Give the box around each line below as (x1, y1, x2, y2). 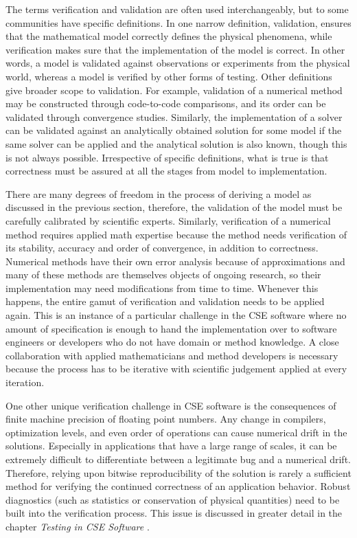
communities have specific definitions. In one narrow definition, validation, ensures (5, 15, 352, 30)
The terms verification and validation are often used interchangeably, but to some (5, 2, 349, 16)
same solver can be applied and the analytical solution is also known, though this (5, 136, 347, 150)
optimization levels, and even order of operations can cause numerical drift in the (5, 425, 347, 439)
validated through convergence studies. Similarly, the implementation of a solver (5, 109, 343, 124)
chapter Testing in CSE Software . (5, 519, 150, 533)
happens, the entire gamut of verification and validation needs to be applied (5, 294, 325, 309)
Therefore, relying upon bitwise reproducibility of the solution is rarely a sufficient (5, 465, 352, 480)
